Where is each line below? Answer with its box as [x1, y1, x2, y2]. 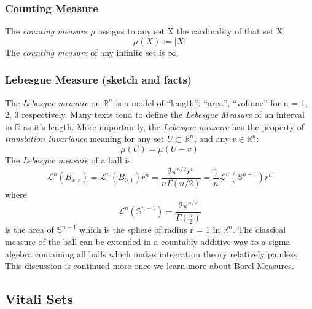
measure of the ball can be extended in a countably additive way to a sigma [5, 235, 291, 248]
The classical [238, 223, 286, 236]
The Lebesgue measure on [5, 96, 101, 109]
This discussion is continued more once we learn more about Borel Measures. [5, 259, 294, 272]
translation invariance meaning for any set [5, 132, 165, 145]
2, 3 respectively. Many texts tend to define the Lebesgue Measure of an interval [5, 108, 305, 121]
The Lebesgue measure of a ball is [5, 154, 131, 166]
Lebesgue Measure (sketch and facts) [5, 72, 192, 87]
